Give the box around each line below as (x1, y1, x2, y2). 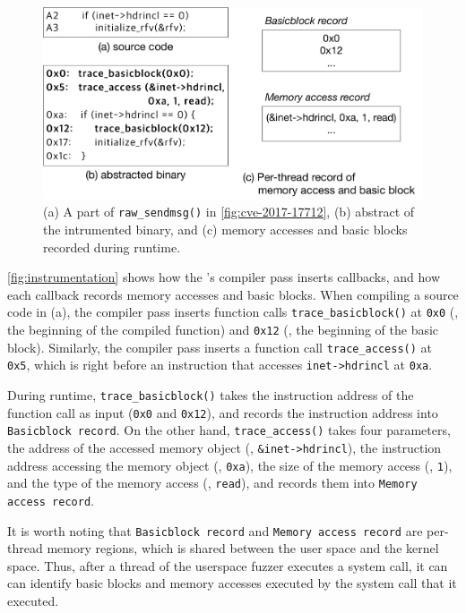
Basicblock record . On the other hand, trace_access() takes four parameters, (7, 421, 451, 439)
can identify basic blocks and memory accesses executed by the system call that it (7, 574, 457, 592)
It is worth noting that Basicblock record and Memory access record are (7, 521, 423, 540)
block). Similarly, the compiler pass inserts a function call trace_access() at (7, 337, 433, 356)
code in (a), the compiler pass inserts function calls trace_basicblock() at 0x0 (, (7, 302, 459, 321)
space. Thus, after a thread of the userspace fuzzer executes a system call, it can (7, 556, 448, 575)
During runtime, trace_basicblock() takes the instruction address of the (7, 385, 414, 404)
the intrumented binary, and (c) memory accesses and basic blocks (43, 219, 408, 238)
